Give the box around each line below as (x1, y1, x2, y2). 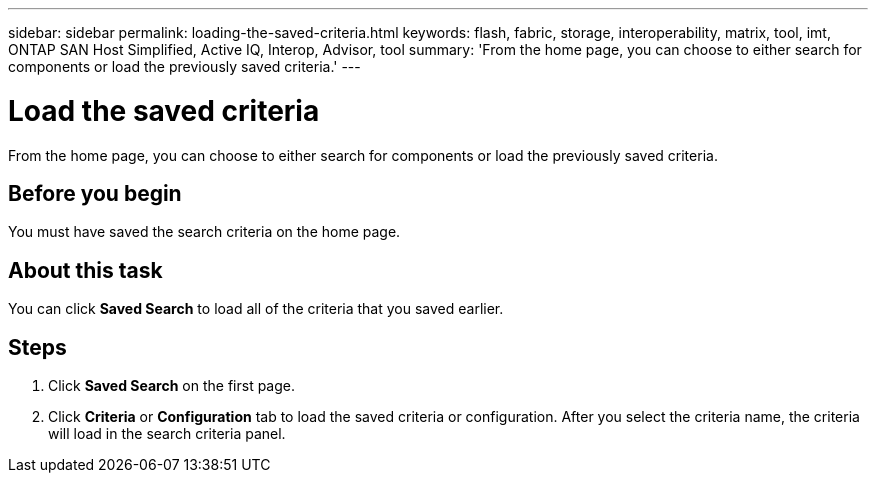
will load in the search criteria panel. (48, 425, 286, 443)
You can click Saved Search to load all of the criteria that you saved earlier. (8, 300, 504, 318)
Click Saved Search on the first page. (48, 377, 296, 395)
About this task (8, 257, 163, 283)
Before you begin (8, 180, 182, 206)
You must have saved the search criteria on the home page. (8, 223, 401, 241)
